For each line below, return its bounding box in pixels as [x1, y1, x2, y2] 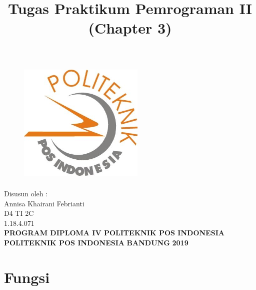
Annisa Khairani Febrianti [4, 198, 84, 208]
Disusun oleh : [4, 188, 48, 198]
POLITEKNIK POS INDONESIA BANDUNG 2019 [4, 237, 188, 247]
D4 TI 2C [4, 208, 34, 218]
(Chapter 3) [88, 18, 172, 38]
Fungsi [4, 266, 50, 287]
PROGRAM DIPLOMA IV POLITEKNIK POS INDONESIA [4, 227, 224, 238]
